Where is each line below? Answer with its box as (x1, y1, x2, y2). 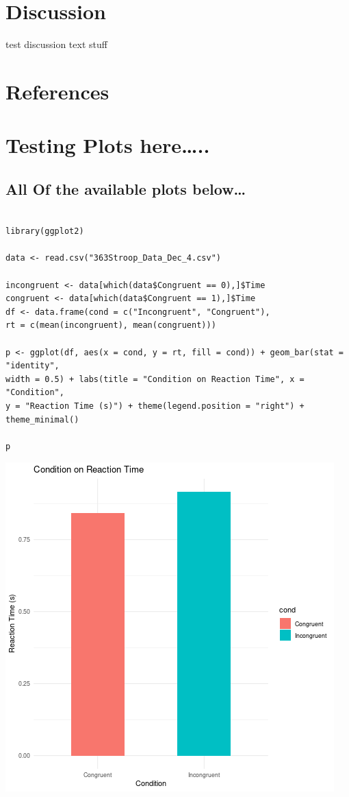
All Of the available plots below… (5, 178, 246, 199)
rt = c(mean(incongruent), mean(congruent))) (5, 320, 216, 331)
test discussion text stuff (5, 37, 107, 51)
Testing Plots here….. (5, 131, 210, 159)
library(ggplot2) (5, 226, 84, 237)
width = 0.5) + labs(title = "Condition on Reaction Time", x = (5, 374, 305, 384)
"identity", (5, 361, 60, 371)
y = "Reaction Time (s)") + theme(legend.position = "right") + (5, 401, 305, 411)
